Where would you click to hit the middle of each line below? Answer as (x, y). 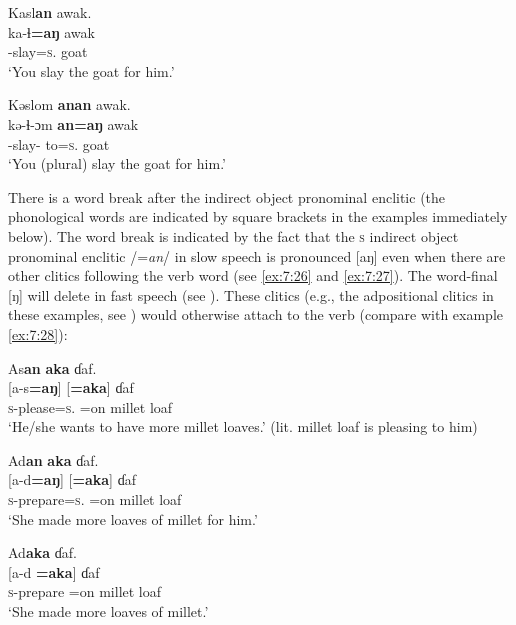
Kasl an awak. (50, 12)
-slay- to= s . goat (59, 143)
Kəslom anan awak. (69, 104)
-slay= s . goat (48, 51)
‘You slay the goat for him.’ (91, 70)
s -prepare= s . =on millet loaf (95, 499)
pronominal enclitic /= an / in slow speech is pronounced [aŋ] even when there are (257, 255)
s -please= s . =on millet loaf (90, 406)
